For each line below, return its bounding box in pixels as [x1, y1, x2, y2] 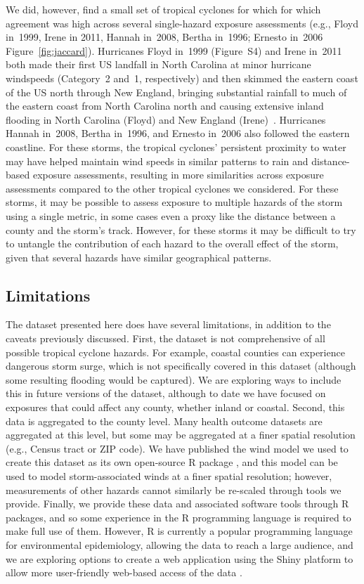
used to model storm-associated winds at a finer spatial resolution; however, [6, 469, 332, 484]
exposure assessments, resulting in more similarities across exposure [32, 167, 324, 182]
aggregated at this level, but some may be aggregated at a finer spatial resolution [6, 427, 356, 442]
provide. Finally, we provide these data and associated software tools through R [6, 496, 349, 511]
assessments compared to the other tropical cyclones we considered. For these [6, 181, 339, 195]
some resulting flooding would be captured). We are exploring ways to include [6, 372, 342, 387]
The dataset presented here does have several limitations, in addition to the [6, 317, 331, 332]
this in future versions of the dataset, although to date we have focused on [6, 386, 326, 401]
